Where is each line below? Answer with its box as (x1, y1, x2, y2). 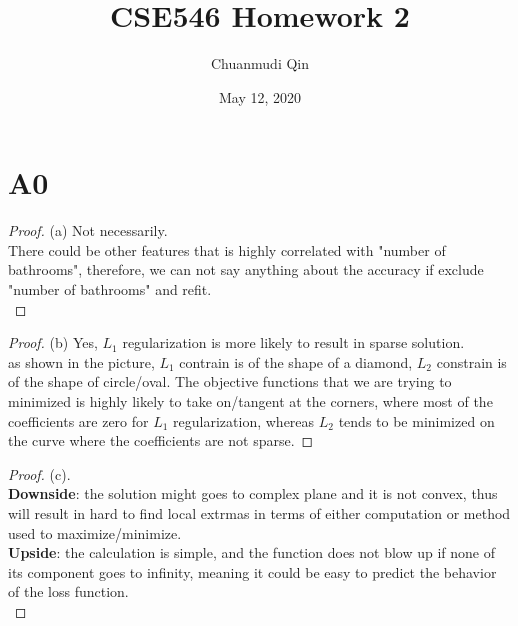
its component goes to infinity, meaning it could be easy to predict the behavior (8, 561, 497, 582)
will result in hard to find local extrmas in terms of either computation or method (8, 502, 511, 523)
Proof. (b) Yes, (8, 332, 98, 353)
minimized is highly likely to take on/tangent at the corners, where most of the (8, 391, 493, 411)
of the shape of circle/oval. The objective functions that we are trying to (8, 371, 452, 392)
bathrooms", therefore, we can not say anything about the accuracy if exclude (8, 259, 484, 280)
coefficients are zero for (8, 410, 149, 431)
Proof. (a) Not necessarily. (8, 220, 168, 241)
